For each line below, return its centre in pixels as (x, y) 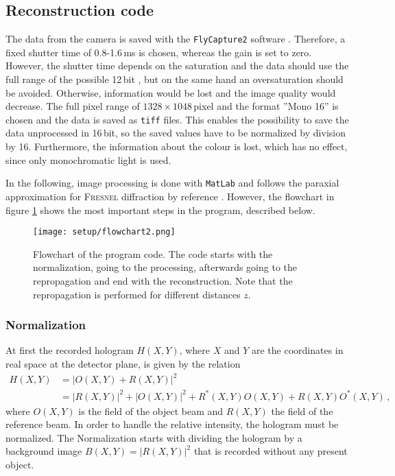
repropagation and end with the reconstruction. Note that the (163, 280)
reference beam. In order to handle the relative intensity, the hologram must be (172, 424)
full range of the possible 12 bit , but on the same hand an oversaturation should (175, 79)
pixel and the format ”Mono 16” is (266, 106)
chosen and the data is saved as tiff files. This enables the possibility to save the (177, 119)
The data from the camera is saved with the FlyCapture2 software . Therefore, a (176, 39)
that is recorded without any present (271, 451)
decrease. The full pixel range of (73, 106)
